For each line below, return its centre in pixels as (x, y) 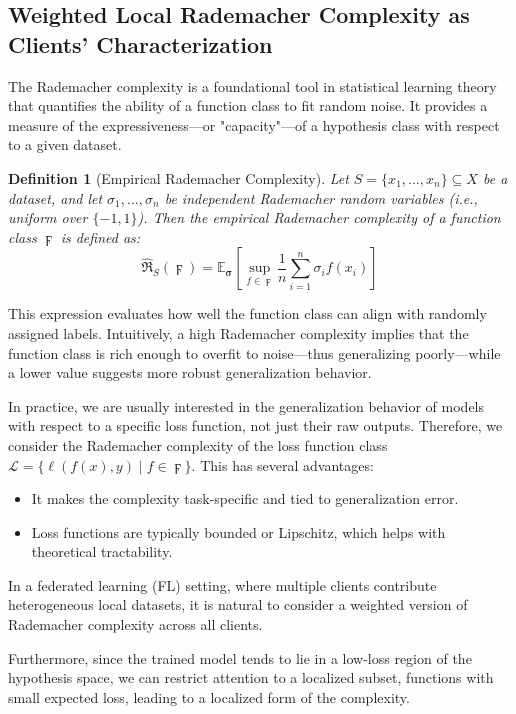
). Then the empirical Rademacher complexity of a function (319, 217)
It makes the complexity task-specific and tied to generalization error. (245, 498)
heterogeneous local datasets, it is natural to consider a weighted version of (238, 604)
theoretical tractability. (102, 551)
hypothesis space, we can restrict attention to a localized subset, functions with (251, 677)
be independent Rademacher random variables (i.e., (321, 197)
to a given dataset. (65, 144)
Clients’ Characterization (140, 43)
